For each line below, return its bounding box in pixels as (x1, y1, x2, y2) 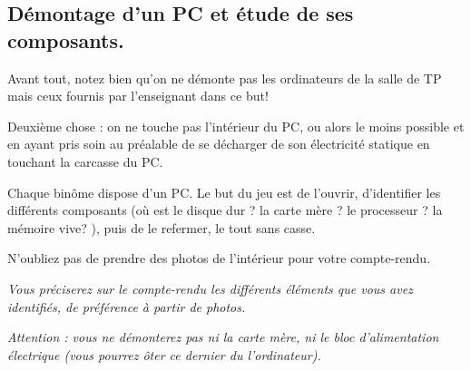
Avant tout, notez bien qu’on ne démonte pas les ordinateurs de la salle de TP (7, 68, 442, 87)
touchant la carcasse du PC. (7, 151, 163, 171)
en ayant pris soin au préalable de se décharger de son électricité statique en (7, 134, 430, 153)
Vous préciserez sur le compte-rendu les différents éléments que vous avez (7, 278, 413, 298)
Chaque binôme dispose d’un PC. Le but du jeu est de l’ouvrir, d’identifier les (7, 182, 441, 201)
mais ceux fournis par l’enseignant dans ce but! (7, 86, 269, 105)
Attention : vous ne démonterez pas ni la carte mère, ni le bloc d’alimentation (7, 327, 439, 347)
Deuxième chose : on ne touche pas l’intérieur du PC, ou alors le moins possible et (7, 116, 465, 135)
